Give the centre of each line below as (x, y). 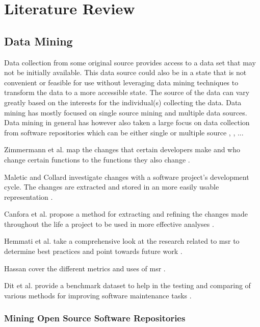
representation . (29, 196)
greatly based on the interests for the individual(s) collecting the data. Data (123, 102)
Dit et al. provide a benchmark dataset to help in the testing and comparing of (127, 285)
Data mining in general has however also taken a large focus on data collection (127, 122)
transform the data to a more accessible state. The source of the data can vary (127, 92)
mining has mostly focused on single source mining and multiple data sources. (126, 112)
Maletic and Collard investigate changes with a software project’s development (127, 177)
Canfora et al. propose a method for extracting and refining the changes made (126, 214)
